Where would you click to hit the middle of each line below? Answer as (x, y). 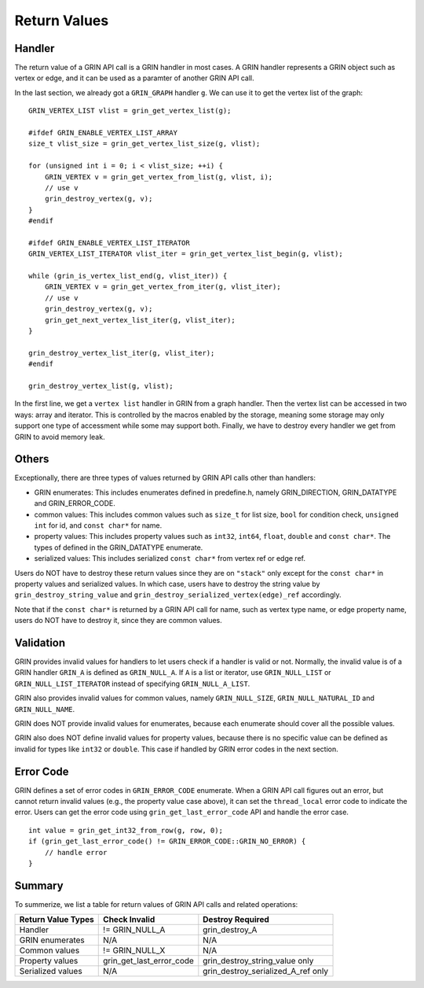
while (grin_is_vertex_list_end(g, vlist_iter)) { (128, 276)
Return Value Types (57, 920)
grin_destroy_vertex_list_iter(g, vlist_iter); (122, 353)
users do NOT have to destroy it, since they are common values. (119, 621)
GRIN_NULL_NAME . (45, 709)
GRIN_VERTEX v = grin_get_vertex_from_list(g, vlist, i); (159, 177)
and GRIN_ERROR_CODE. (75, 503)
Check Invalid (129, 920)
